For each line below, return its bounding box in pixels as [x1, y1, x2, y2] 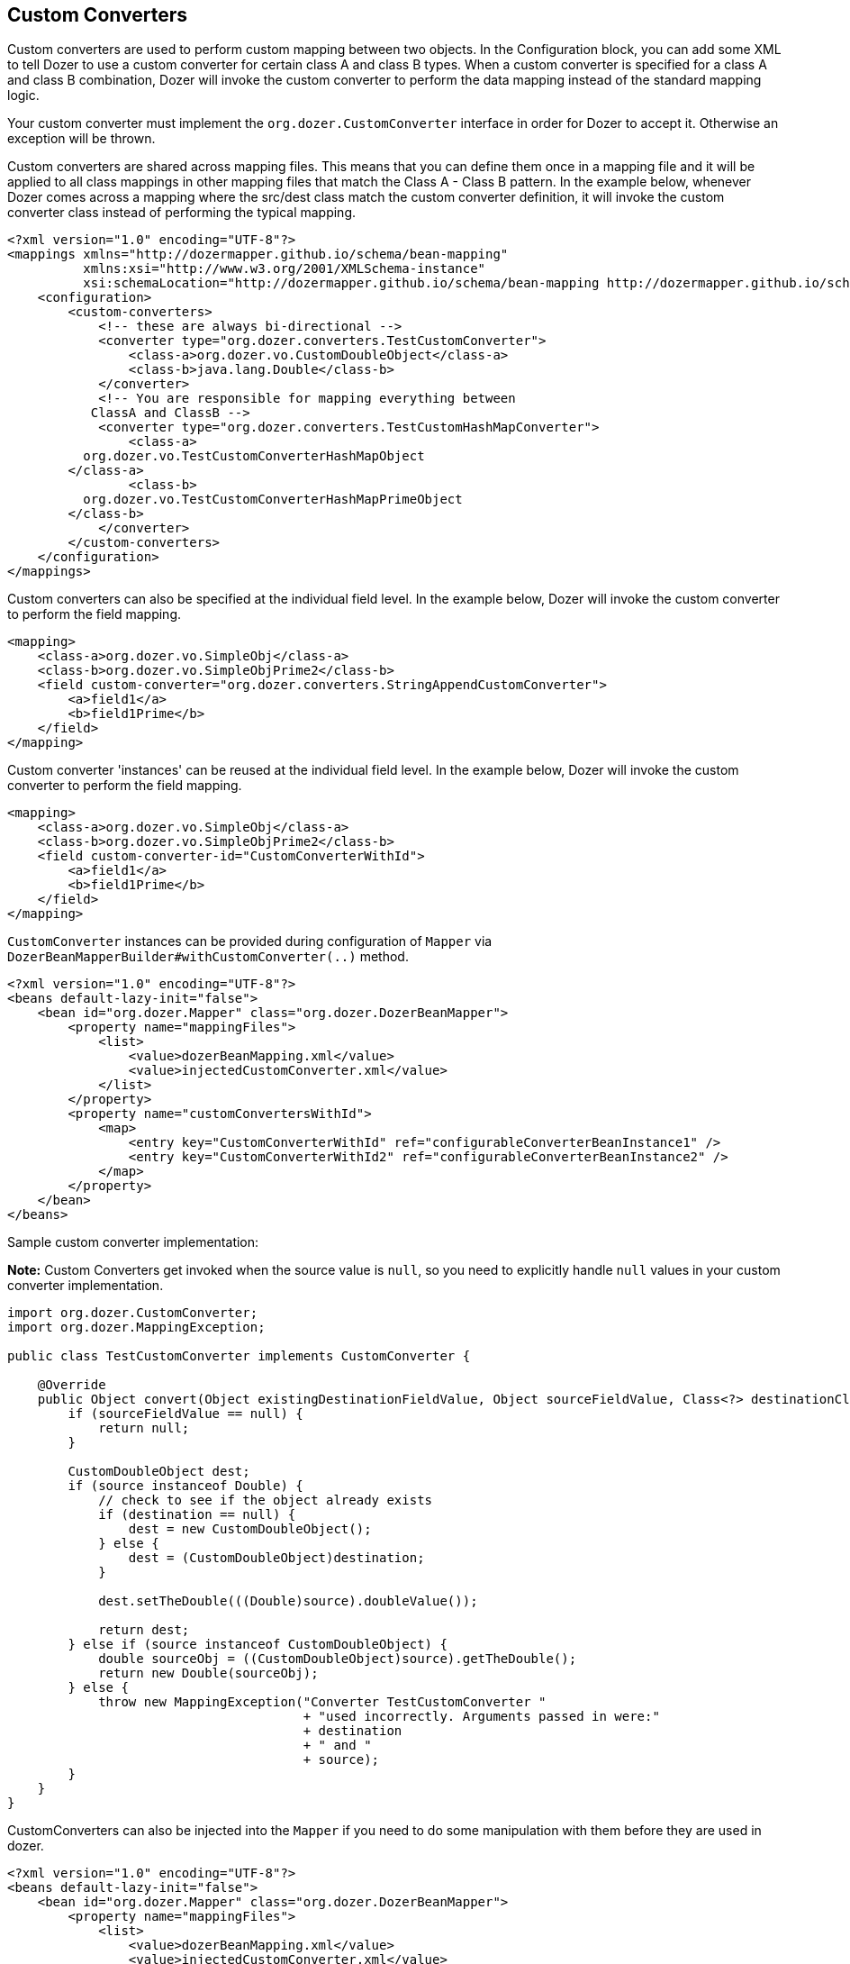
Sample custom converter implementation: [7, 1234, 259, 1250]
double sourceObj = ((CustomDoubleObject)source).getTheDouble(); [98, 1651, 577, 1667]
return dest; [98, 1623, 190, 1638]
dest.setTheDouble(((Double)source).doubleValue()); [98, 1594, 478, 1609]
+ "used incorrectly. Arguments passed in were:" [303, 1709, 660, 1724]
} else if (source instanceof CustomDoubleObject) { [68, 1637, 448, 1652]
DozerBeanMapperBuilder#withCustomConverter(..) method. [7, 949, 409, 965]
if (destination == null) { [98, 1507, 296, 1523]
